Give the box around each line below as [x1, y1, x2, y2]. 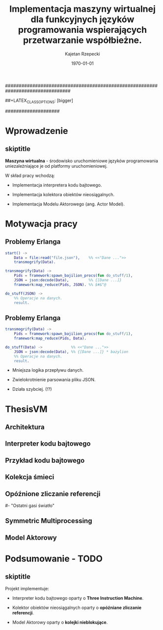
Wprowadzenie [5, 125, 68, 136]
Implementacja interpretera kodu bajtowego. [12, 182, 102, 188]
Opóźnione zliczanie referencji [5, 489, 101, 498]
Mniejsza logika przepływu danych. [12, 367, 84, 373]
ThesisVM [5, 403, 48, 415]
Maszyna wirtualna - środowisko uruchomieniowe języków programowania [5, 158, 159, 164]
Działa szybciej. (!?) [12, 386, 53, 392]
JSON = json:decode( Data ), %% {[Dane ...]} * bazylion [14, 349, 129, 354]
